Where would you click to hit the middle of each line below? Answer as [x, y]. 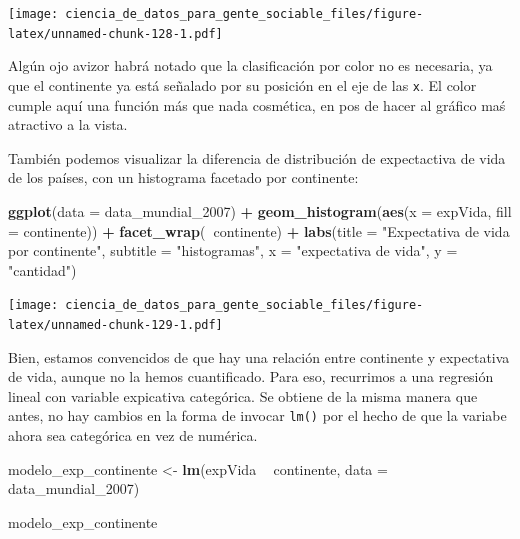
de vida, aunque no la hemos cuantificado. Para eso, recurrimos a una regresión [251, 376]
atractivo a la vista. [68, 124]
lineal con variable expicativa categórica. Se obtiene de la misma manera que [243, 395]
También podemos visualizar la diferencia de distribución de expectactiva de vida [257, 157]
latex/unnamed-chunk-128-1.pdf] [115, 33]
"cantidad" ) [42, 269]
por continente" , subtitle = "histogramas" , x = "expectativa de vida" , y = [233, 250]
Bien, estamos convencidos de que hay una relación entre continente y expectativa [259, 356]
